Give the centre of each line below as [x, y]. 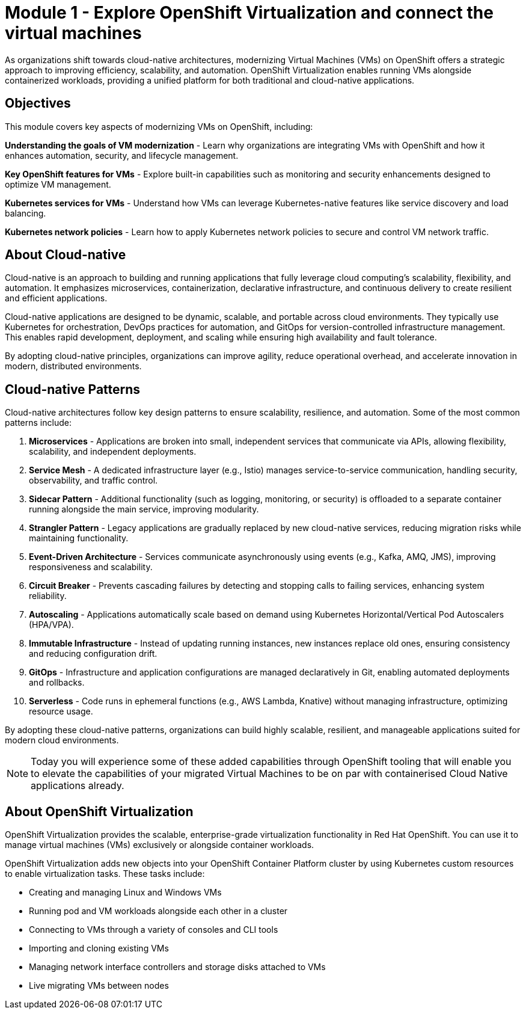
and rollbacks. [57, 683]
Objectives [38, 103]
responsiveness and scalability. [91, 567]
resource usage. [61, 711]
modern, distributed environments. [73, 366]
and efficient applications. [56, 298]
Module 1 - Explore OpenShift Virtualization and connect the [249, 13]
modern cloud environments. [62, 740]
